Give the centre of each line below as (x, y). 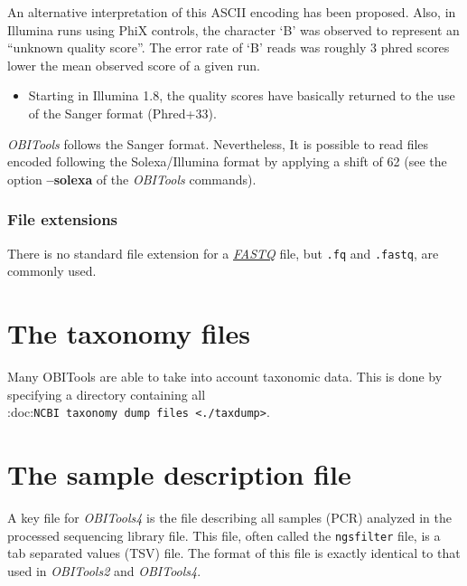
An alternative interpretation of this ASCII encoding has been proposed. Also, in (232, 12)
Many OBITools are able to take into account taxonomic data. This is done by (225, 376)
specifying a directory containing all (107, 394)
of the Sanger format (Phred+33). (122, 113)
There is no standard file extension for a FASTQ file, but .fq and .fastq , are (223, 253)
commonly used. (52, 271)
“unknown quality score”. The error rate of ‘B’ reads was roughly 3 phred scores (229, 47)
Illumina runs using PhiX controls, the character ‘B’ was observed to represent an (233, 29)
